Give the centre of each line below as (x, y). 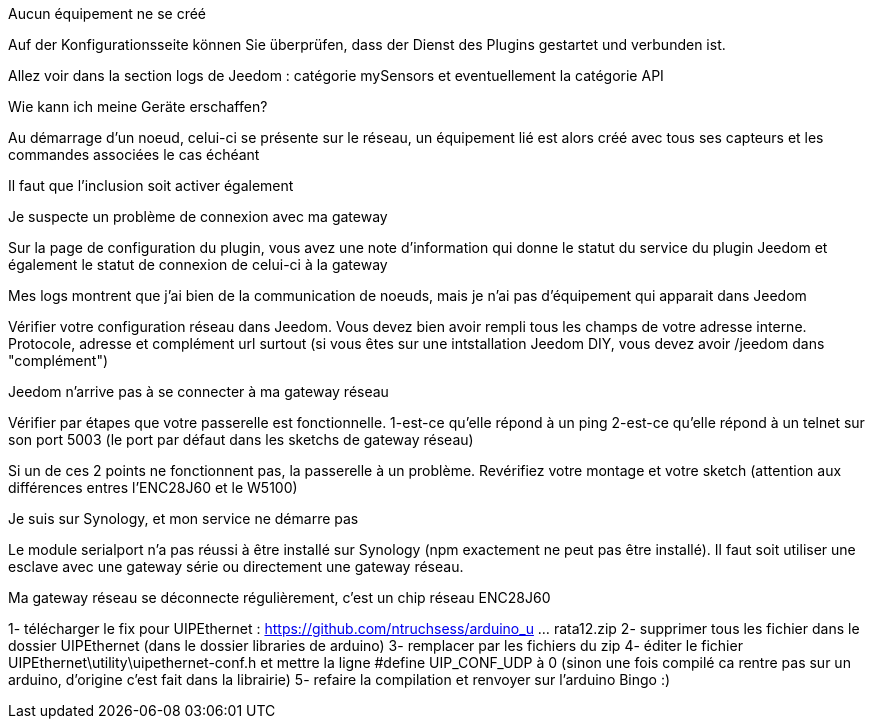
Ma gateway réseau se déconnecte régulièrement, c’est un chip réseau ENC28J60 (279, 597)
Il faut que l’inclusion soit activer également (151, 185)
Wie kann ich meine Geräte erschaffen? (138, 106)
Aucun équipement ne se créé (107, 13)
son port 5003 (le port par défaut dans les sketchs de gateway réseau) (241, 439)
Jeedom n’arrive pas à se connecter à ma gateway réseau (198, 391)
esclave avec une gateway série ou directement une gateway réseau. (236, 566)
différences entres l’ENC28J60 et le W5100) (153, 487)
